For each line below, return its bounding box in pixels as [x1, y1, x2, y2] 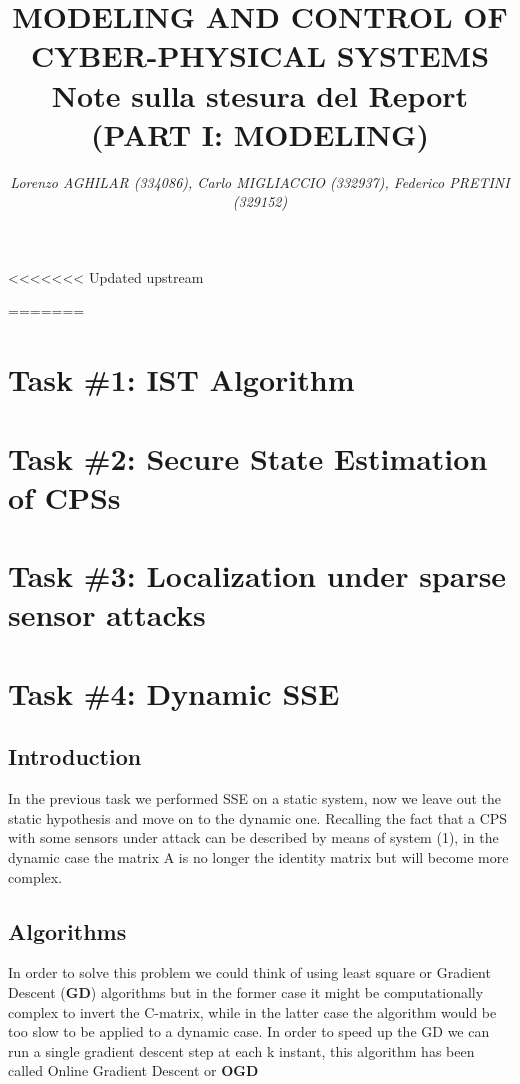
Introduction [8, 741, 142, 772]
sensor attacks [8, 594, 206, 635]
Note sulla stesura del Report [51, 74, 469, 115]
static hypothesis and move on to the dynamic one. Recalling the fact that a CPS [8, 807, 508, 828]
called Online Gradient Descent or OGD [8, 1060, 259, 1081]
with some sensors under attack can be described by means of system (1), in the [8, 827, 499, 848]
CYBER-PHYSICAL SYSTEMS [30, 35, 490, 76]
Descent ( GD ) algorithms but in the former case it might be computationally [8, 981, 484, 1002]
